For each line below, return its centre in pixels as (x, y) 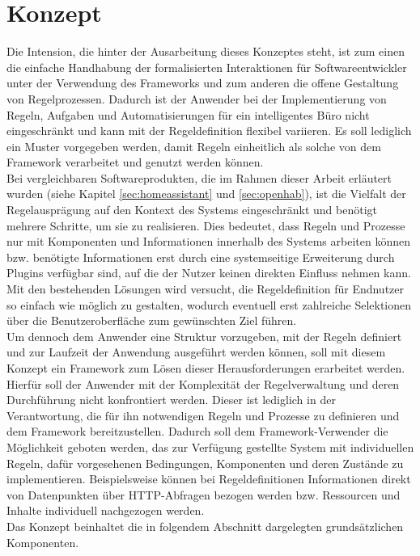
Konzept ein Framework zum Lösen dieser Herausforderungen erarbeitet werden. (206, 368)
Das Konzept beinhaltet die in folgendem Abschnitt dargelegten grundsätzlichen (205, 526)
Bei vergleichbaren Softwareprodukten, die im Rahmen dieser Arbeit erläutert (199, 177)
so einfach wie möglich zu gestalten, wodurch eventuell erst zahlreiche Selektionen (209, 304)
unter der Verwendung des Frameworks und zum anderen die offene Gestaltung (203, 83)
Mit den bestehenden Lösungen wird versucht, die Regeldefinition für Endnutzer (206, 289)
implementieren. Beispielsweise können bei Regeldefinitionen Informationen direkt (209, 479)
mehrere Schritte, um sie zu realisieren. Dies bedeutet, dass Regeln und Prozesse (206, 225)
